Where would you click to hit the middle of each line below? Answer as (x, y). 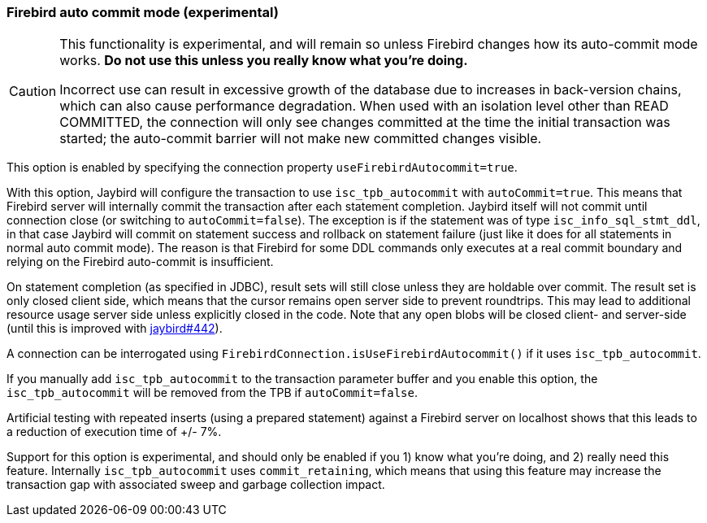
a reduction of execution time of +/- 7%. (114, 432)
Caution (33, 92)
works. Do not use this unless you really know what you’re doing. (264, 61)
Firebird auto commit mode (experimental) (143, 12)
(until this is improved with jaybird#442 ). (115, 329)
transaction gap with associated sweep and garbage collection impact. (196, 485)
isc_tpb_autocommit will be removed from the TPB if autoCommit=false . (213, 393)
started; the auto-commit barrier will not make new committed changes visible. (301, 139)
